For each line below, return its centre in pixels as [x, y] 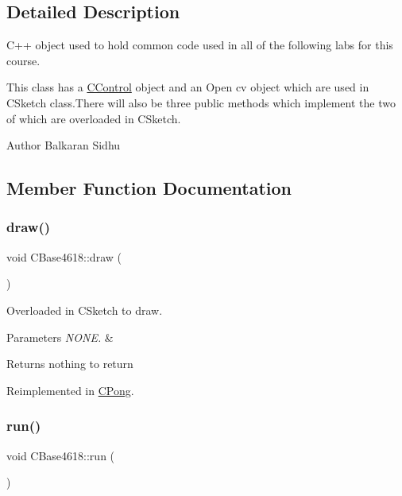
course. [23, 60]
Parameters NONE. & [60, 337]
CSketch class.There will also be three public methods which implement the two [201, 102]
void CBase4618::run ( [61, 455]
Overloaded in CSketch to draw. [85, 310]
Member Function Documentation [149, 188]
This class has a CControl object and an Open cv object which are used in [188, 87]
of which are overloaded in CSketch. [94, 118]
